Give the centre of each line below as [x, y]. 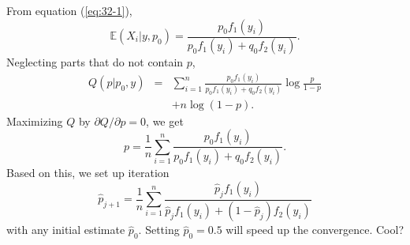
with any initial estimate [66, 230]
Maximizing [35, 121]
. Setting [159, 230]
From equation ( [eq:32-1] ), [69, 10]
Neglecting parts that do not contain [95, 62]
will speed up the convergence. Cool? [315, 230]
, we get [165, 121]
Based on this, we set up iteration [88, 173]
